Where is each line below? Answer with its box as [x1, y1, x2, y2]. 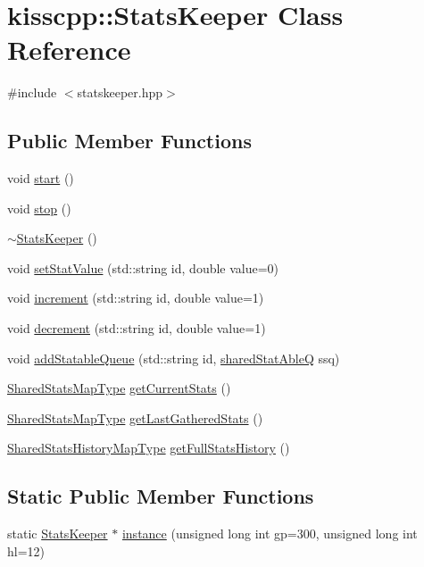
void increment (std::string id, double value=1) [7, 288, 264, 307]
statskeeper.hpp [77, 83, 163, 102]
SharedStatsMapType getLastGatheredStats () [7, 408, 263, 427]
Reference [7, 31, 131, 68]
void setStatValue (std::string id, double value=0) [7, 258, 279, 277]
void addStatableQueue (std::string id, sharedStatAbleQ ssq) [7, 348, 340, 367]
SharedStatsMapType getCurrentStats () [7, 379, 231, 397]
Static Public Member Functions [7, 482, 314, 510]
